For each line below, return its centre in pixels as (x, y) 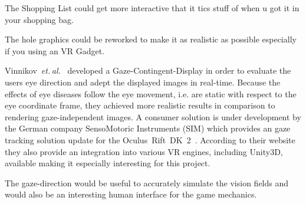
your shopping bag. (39, 19)
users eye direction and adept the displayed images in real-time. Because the (143, 82)
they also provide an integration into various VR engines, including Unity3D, (144, 151)
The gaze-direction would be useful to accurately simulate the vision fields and (147, 182)
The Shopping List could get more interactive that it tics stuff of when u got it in (152, 8)
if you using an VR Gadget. (55, 50)
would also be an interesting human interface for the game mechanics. (131, 194)
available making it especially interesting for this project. (108, 163)
